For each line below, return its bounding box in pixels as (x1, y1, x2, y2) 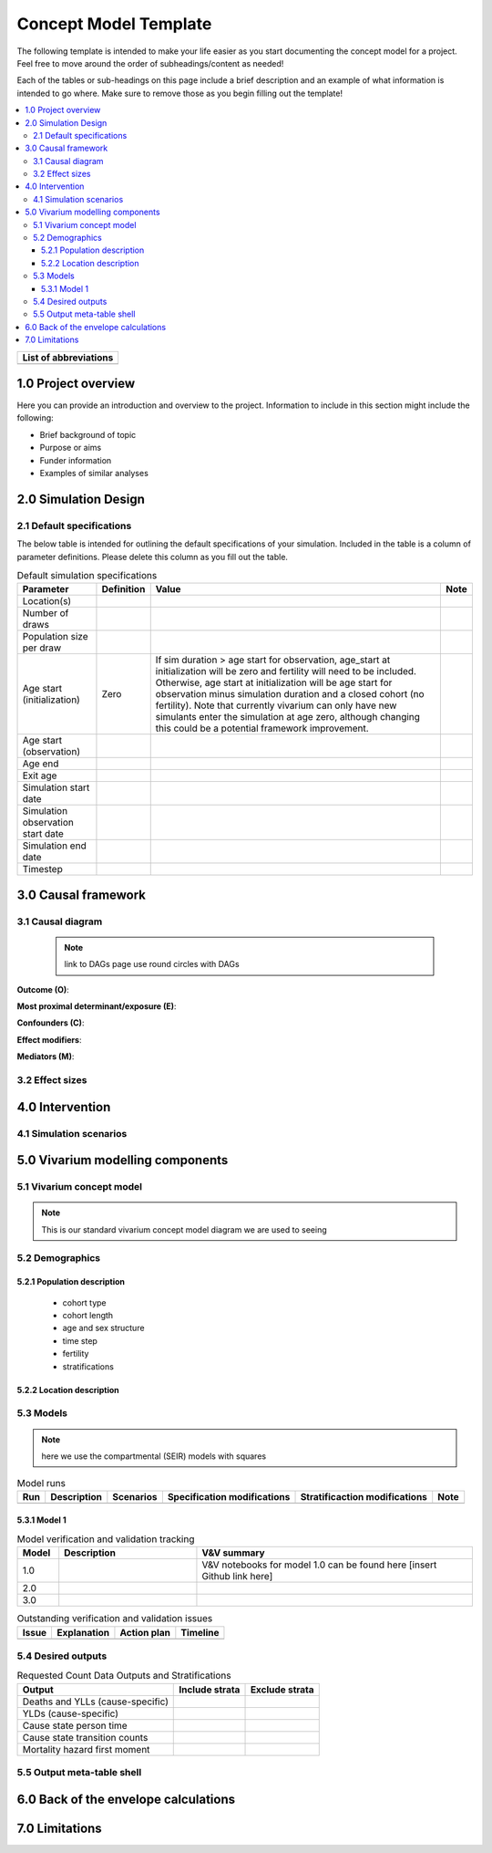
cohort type (62, 1296, 107, 1308)
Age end (22, 757, 59, 770)
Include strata (179, 1683, 241, 1696)
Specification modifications (167, 1490, 291, 1503)
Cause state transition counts (22, 1731, 149, 1744)
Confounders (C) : (16, 1017, 85, 1028)
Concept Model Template (16, 14, 212, 34)
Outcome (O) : (16, 984, 70, 994)
